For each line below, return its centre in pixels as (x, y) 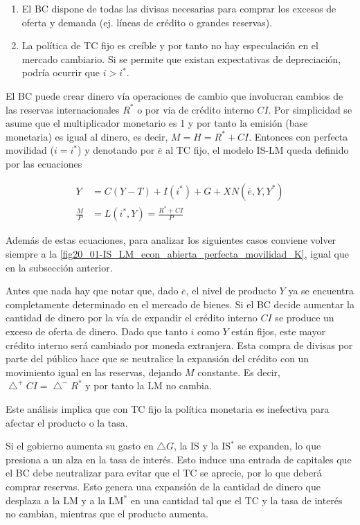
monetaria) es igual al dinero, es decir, (87, 136)
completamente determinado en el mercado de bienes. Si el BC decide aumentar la (180, 304)
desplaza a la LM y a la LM (65, 500)
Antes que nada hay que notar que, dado (92, 291)
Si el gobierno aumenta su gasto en (80, 446)
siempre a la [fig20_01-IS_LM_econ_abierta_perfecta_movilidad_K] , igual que (177, 254)
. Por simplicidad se (310, 109)
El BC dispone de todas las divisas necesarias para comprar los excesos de (179, 8)
